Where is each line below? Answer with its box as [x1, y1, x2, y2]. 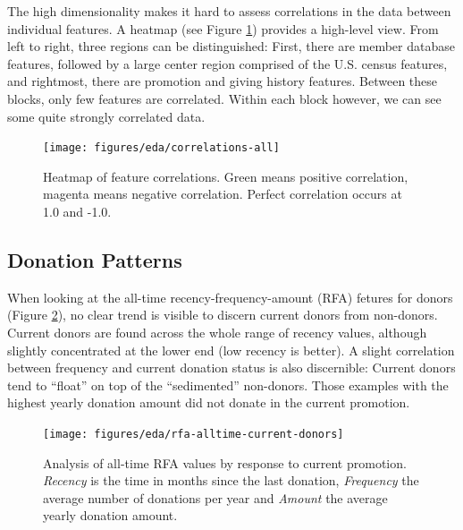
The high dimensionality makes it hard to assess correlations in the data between [7, 2, 451, 20]
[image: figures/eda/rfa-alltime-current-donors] [43, 427, 344, 440]
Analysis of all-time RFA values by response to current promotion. [43, 453, 407, 472]
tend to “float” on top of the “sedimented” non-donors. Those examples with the [7, 375, 449, 394]
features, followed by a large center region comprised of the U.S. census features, [7, 54, 448, 73]
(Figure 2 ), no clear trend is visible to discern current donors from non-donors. [7, 305, 438, 324]
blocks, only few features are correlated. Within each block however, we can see [7, 89, 442, 107]
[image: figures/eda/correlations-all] [43, 141, 280, 155]
